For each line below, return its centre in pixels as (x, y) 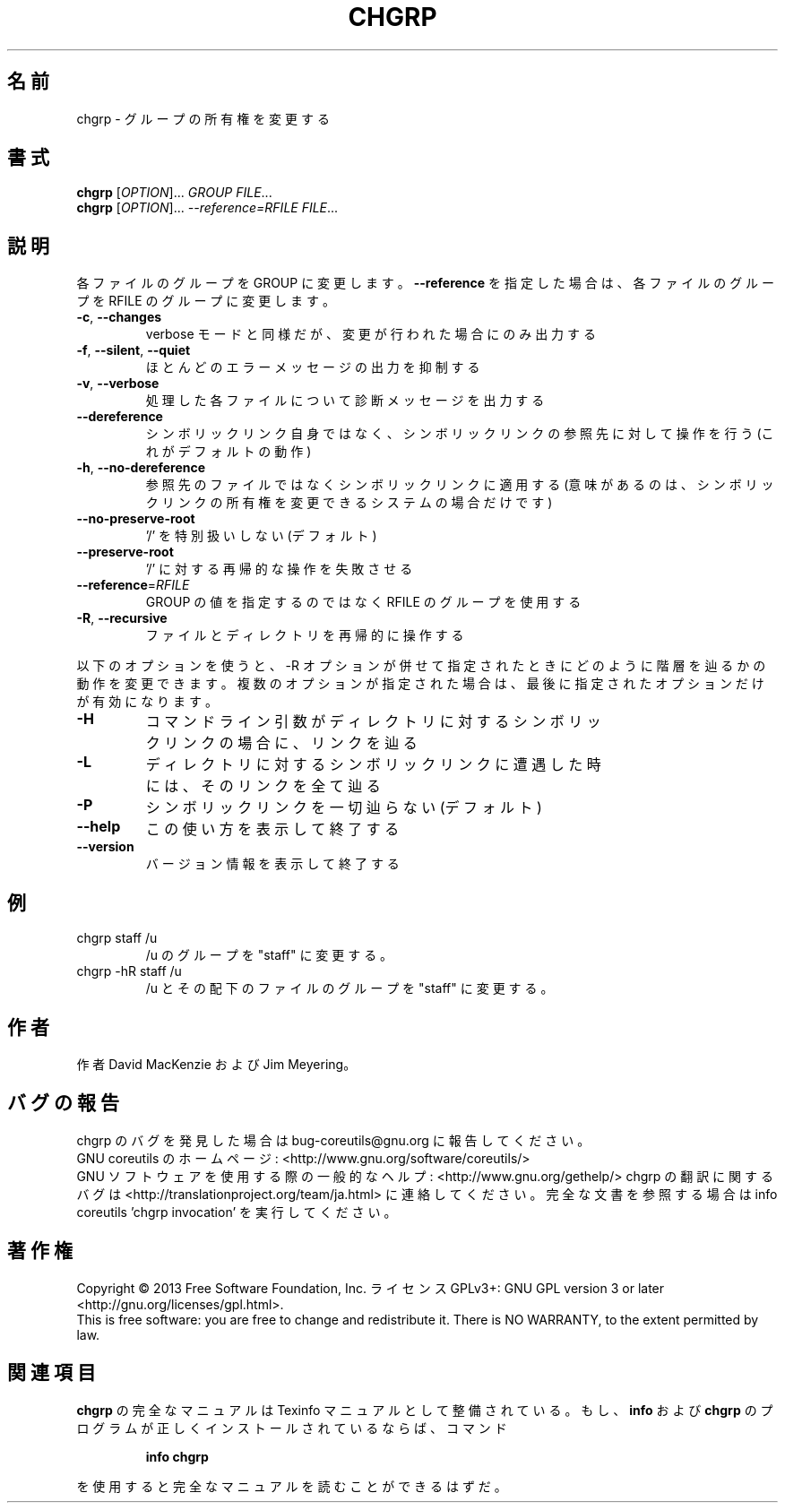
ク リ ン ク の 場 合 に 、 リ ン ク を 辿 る (281, 743)
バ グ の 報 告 (63, 1103)
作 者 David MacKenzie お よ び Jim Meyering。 (216, 1064)
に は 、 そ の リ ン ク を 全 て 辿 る (263, 786)
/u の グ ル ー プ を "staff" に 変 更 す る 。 (269, 955)
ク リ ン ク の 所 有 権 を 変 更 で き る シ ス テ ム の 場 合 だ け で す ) (349, 503)
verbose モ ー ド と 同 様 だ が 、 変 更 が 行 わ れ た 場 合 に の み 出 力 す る (371, 334)
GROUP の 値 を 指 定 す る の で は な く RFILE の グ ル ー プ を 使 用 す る (363, 602)
